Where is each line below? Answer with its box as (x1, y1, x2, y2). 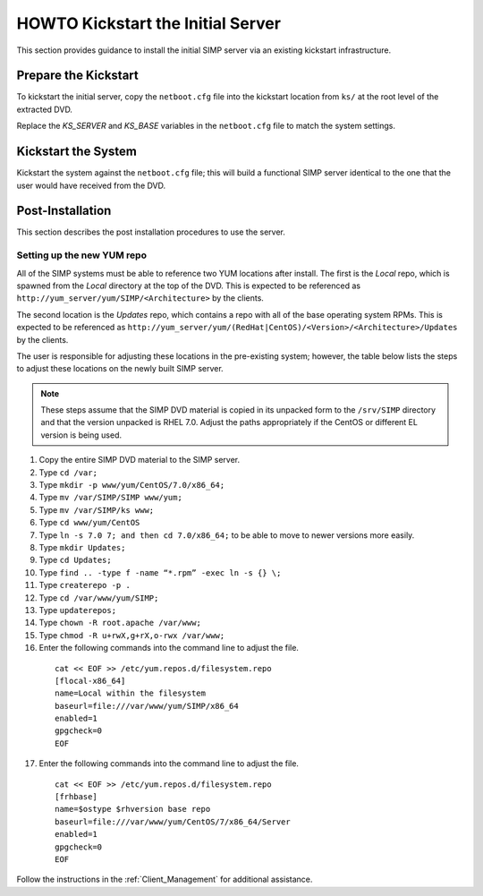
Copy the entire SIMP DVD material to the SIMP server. (38, 455, 241, 465)
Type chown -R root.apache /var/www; (38, 618, 201, 628)
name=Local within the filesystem (55, 688, 206, 698)
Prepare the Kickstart (16, 68, 139, 83)
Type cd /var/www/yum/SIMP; (38, 592, 159, 603)
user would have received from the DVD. (16, 180, 166, 191)
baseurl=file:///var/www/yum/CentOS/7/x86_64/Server (55, 816, 291, 827)
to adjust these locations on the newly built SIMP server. (16, 363, 224, 374)
